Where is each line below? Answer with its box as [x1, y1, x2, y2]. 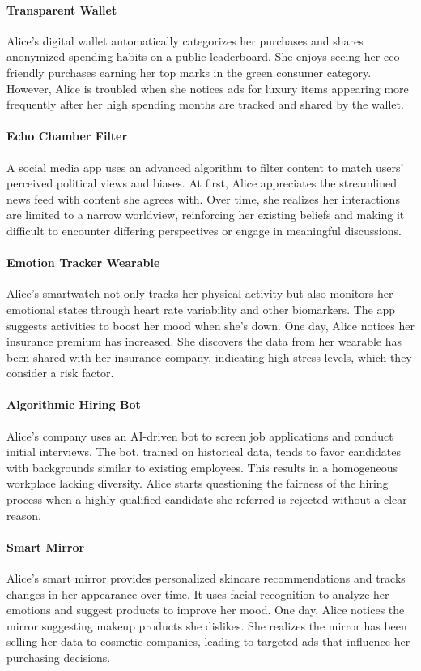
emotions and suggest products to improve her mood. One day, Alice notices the [6, 601, 405, 618]
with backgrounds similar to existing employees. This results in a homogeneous [6, 458, 398, 475]
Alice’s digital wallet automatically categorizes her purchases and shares [6, 32, 364, 49]
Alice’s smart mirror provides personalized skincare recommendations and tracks [6, 570, 406, 587]
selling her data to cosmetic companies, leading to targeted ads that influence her [6, 633, 410, 650]
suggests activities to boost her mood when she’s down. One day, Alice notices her [6, 316, 415, 333]
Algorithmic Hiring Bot [6, 396, 141, 413]
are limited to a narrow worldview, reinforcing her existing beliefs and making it [6, 206, 405, 223]
